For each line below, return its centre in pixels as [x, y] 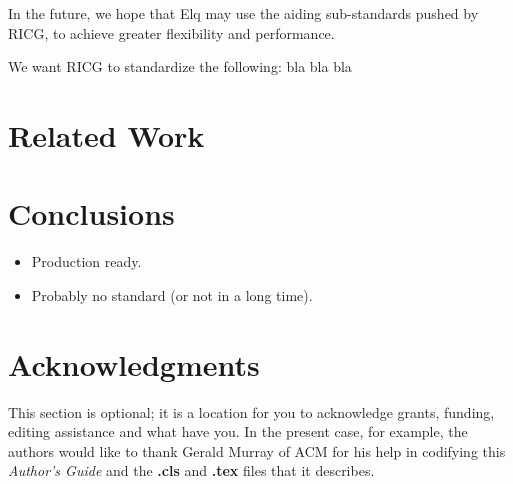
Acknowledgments [134, 363]
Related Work [106, 134]
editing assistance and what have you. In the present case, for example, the [238, 431]
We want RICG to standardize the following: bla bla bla [180, 66]
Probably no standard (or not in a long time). [172, 294]
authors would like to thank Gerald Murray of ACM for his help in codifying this [257, 450]
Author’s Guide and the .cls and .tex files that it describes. [191, 470]
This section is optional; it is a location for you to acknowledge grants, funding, [251, 411]
